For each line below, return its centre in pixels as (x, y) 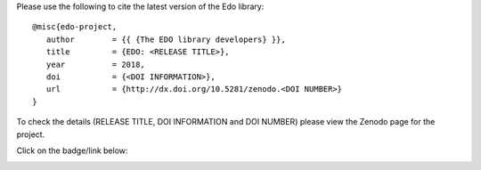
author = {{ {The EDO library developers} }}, (166, 39)
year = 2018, (96, 64)
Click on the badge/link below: (72, 150)
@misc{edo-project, (75, 27)
